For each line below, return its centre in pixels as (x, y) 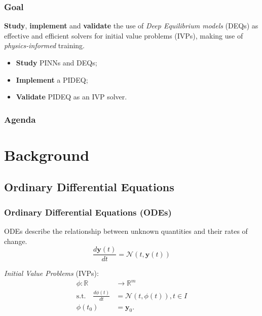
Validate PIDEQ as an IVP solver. (71, 97)
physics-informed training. (45, 45)
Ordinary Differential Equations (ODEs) (88, 212)
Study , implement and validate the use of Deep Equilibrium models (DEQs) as (131, 26)
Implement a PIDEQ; (52, 79)
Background (47, 154)
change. (16, 241)
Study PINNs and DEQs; (57, 62)
